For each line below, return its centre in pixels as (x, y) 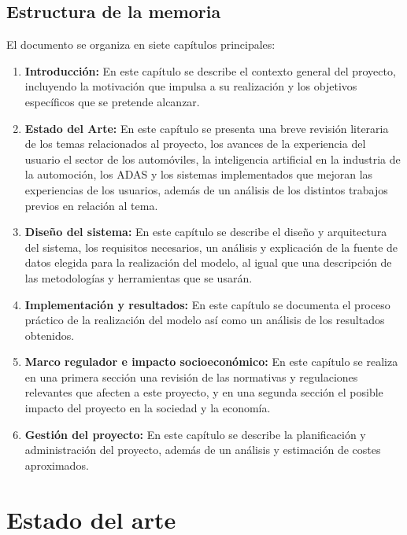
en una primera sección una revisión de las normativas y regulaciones (191, 376)
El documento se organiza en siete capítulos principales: (141, 44)
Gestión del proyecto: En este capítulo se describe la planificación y (195, 434)
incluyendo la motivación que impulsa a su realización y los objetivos (191, 86)
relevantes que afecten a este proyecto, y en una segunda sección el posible (204, 392)
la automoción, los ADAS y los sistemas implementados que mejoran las (199, 174)
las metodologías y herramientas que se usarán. (139, 277)
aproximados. (57, 465)
